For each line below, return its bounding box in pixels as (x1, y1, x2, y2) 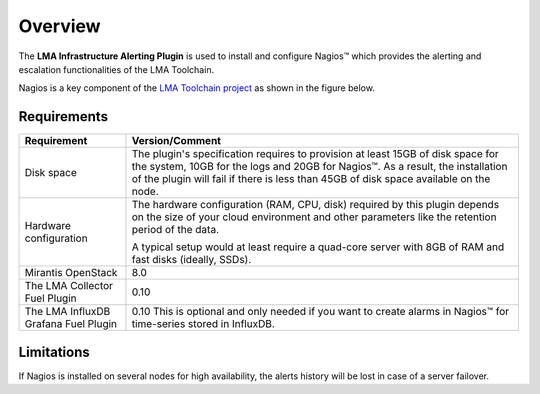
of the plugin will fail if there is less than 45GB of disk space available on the (131, 172, 491, 186)
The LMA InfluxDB (24, 305, 111, 319)
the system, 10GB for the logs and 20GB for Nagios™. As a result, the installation (131, 160, 508, 174)
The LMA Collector (24, 279, 114, 293)
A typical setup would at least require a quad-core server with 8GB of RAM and (131, 240, 505, 254)
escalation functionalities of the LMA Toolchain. (18, 63, 215, 75)
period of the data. (131, 223, 220, 237)
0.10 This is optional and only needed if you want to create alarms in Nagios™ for (131, 305, 510, 319)
